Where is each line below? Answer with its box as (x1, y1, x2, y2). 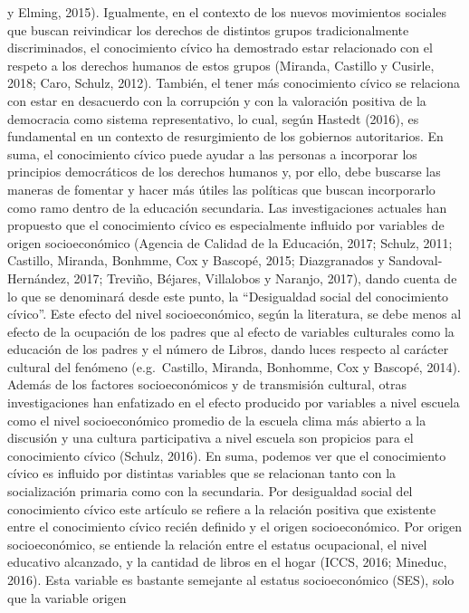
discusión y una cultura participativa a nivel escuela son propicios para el (7, 428, 414, 447)
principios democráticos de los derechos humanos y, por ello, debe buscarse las (7, 162, 441, 181)
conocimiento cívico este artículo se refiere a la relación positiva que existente (7, 499, 436, 518)
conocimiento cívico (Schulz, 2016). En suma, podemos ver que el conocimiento (7, 445, 446, 465)
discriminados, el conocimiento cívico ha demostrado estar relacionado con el (7, 38, 433, 57)
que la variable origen (7, 588, 127, 607)
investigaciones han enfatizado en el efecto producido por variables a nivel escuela (7, 393, 460, 412)
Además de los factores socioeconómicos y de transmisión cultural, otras (7, 375, 407, 394)
